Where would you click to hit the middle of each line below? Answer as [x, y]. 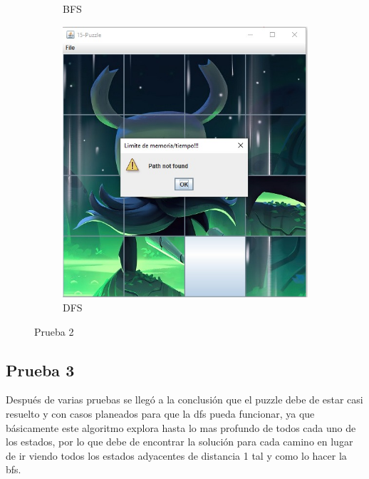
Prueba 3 [40, 370]
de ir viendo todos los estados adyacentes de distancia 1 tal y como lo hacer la [176, 455]
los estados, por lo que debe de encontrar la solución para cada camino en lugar [180, 442]
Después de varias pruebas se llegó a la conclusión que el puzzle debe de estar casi [184, 400]
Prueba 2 [54, 331]
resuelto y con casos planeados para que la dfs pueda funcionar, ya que [160, 414]
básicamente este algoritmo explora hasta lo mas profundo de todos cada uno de [181, 427]
